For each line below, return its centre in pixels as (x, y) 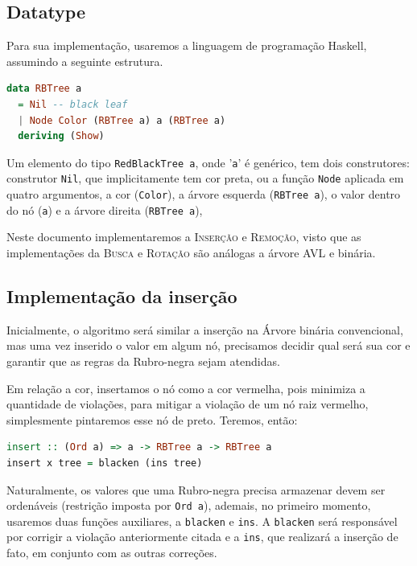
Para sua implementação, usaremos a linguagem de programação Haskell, (187, 45)
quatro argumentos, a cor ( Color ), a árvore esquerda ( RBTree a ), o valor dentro (204, 194)
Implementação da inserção (122, 295)
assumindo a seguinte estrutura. (85, 61)
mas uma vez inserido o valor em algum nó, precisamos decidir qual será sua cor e (208, 345)
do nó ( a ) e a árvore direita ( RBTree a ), (105, 209)
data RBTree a (44, 89)
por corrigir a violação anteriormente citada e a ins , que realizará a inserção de (202, 537)
